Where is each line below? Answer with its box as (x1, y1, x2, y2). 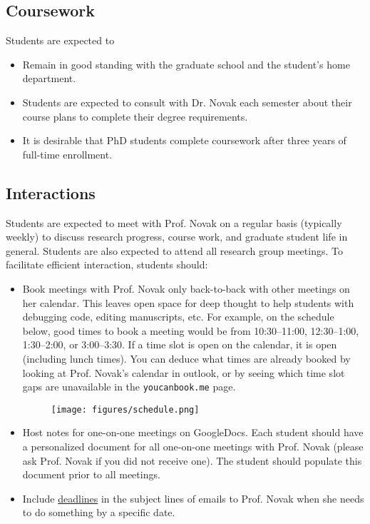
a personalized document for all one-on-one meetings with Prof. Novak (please (22, 439, 364, 453)
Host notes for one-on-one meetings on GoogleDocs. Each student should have (22, 425, 364, 440)
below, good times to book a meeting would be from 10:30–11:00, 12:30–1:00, (22, 323, 359, 338)
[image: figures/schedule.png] (51, 404, 200, 415)
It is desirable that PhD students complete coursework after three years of (22, 133, 346, 148)
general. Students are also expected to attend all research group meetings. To (6, 243, 343, 258)
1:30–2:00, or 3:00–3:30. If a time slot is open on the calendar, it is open (22, 337, 337, 352)
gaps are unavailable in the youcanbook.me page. (22, 379, 236, 394)
